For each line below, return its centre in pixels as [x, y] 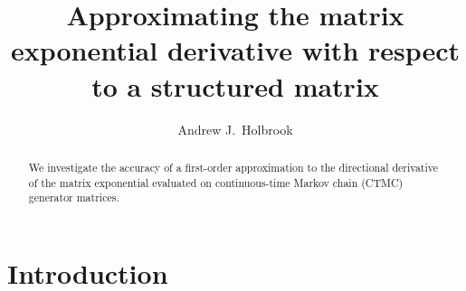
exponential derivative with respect [235, 50]
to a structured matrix [235, 85]
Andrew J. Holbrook [235, 129]
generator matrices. [74, 197]
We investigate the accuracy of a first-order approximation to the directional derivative [233, 167]
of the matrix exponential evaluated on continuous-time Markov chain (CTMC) [216, 182]
